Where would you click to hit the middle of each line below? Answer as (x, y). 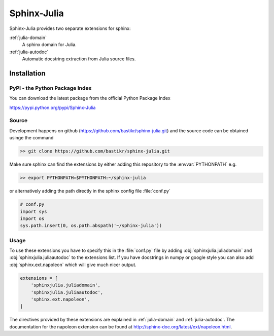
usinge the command (31, 138)
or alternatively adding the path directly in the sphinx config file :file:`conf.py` (90, 191)
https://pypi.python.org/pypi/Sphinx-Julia (53, 107)
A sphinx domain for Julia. (49, 45)
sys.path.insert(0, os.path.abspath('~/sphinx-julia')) (91, 226)
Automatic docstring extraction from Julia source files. (79, 59)
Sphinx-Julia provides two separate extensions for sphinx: (70, 28)
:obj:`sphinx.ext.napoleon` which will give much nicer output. (73, 265)
